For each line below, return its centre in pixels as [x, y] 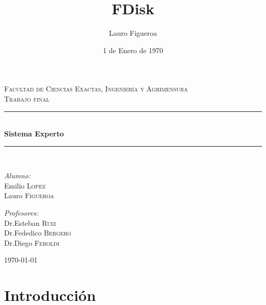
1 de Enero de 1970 [133, 50]
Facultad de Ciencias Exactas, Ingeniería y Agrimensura [96, 89]
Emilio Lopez [25, 185]
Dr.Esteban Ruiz [30, 222]
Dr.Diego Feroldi [32, 242]
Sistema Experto [34, 134]
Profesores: [21, 213]
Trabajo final [27, 98]
